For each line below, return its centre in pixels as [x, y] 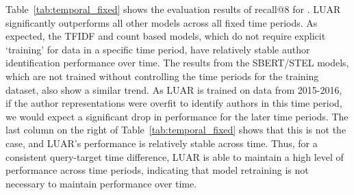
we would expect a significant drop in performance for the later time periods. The [177, 116]
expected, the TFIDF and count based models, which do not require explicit [166, 36]
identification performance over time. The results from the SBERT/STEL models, [177, 63]
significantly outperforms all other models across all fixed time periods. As [162, 22]
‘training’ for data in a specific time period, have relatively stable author [158, 49]
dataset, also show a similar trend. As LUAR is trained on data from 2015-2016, [174, 89]
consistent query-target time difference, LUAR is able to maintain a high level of [175, 156]
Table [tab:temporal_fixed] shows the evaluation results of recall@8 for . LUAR [173, 9]
